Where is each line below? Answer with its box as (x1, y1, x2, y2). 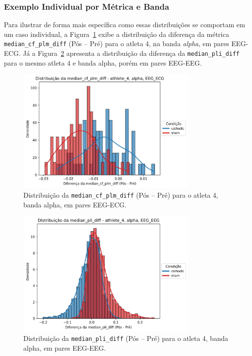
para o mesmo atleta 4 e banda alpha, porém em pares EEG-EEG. (4, 57, 202, 68)
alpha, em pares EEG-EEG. (23, 343, 106, 353)
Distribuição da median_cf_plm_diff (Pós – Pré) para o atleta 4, (23, 190, 218, 200)
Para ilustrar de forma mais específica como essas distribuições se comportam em (4, 19, 245, 30)
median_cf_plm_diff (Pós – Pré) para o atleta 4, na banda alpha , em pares (4, 38, 229, 49)
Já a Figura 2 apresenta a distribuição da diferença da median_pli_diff (23, 48, 240, 58)
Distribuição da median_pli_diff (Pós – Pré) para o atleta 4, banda (23, 333, 228, 343)
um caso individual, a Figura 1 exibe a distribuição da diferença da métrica (4, 29, 229, 39)
